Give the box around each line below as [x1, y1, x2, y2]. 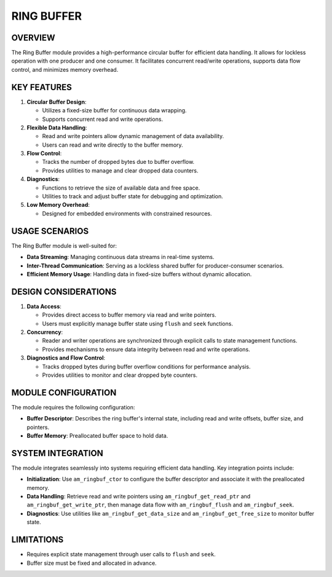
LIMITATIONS [11, 535, 64, 545]
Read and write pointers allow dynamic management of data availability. [42, 133, 224, 140]
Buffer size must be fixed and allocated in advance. [26, 559, 157, 567]
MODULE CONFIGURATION [11, 387, 117, 398]
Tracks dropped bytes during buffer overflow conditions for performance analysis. [42, 363, 251, 370]
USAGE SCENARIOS [11, 226, 89, 236]
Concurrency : [26, 328, 63, 336]
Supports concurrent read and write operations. [42, 115, 163, 123]
